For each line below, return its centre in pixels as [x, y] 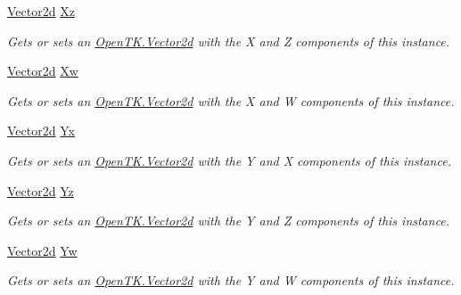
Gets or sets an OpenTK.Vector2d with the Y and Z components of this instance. [229, 221]
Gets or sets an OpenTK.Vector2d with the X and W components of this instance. [231, 100]
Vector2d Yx [41, 131]
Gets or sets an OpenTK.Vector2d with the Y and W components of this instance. [231, 280]
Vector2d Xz [41, 11]
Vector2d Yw [42, 250]
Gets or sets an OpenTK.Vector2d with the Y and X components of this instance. [229, 160]
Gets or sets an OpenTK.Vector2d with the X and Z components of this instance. [229, 41]
